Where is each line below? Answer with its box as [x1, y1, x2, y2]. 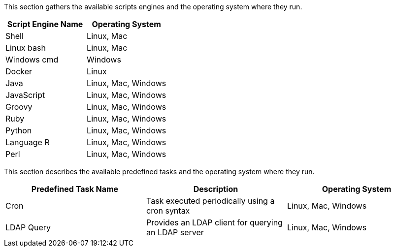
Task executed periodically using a [146, 196, 275, 206]
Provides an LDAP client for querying [146, 218, 283, 227]
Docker [5, 66, 33, 76]
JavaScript [5, 90, 45, 100]
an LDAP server [146, 227, 204, 237]
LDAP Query [5, 222, 51, 232]
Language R [5, 137, 50, 147]
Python [5, 125, 32, 135]
